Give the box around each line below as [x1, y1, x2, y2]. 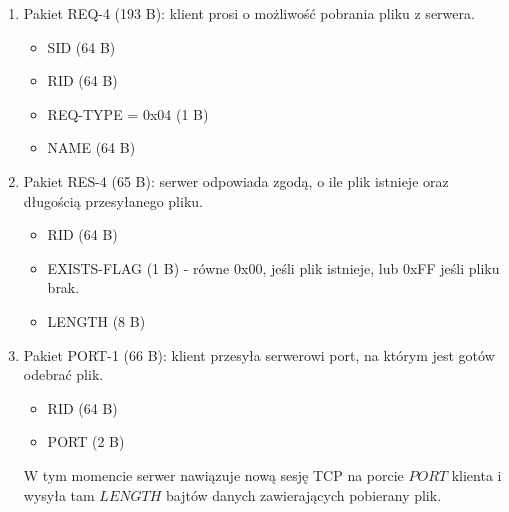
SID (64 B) [47, 36, 116, 57]
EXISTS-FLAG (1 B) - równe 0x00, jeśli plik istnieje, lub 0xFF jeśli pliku [47, 257, 500, 278]
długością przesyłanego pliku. [23, 190, 203, 211]
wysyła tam [23, 484, 95, 505]
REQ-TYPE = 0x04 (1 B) [47, 103, 209, 124]
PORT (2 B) [47, 431, 125, 452]
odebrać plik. [23, 364, 104, 385]
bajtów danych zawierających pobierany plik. [165, 484, 442, 505]
